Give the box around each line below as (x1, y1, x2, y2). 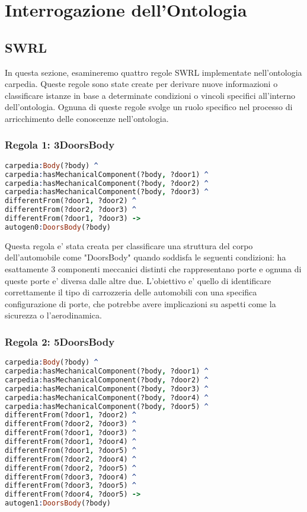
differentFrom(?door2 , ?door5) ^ (5, 463, 136, 472)
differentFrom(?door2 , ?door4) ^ (5, 455, 136, 463)
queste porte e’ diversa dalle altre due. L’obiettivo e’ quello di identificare (5, 274, 271, 286)
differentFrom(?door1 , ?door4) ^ (5, 437, 136, 446)
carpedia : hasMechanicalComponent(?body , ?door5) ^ (5, 402, 209, 411)
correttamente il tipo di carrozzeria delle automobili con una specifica (5, 286, 257, 298)
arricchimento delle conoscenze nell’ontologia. (5, 112, 169, 124)
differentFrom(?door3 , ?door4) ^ (5, 472, 136, 481)
